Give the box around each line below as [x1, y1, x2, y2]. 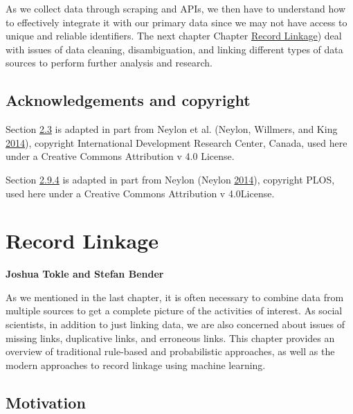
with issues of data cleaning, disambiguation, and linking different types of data [6, 42, 343, 56]
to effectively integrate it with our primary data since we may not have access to [6, 15, 347, 29]
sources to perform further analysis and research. [6, 55, 212, 70]
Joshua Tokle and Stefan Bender [6, 267, 164, 281]
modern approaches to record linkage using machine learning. [6, 357, 266, 372]
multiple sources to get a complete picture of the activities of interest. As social [6, 303, 343, 318]
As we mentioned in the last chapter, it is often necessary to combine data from [6, 289, 344, 304]
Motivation [6, 391, 86, 413]
